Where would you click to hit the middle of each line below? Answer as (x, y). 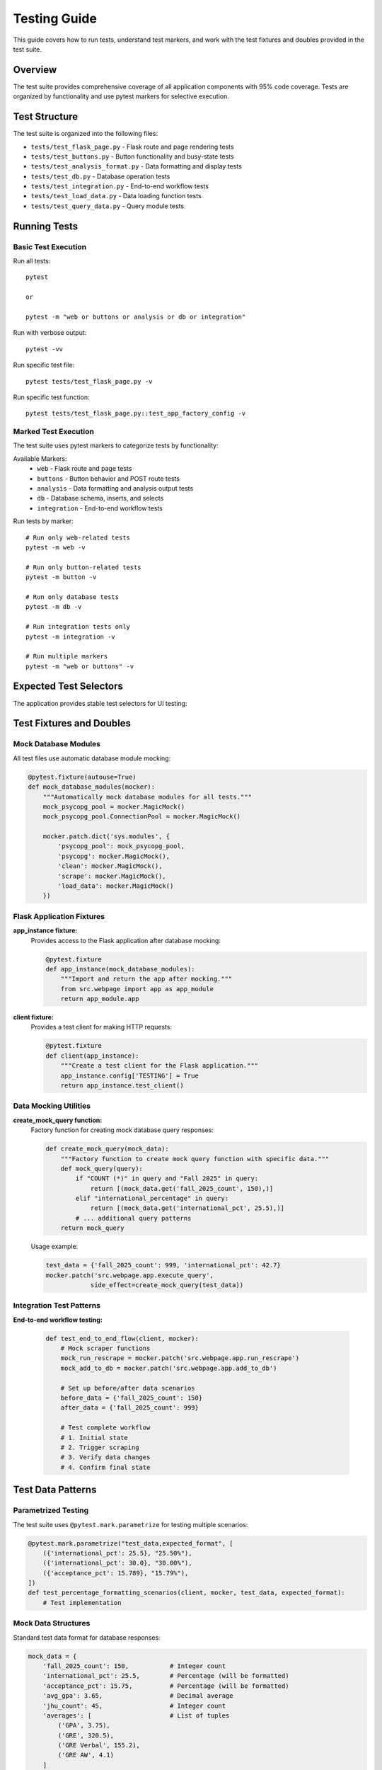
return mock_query (92, 1228)
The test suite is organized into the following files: (86, 134)
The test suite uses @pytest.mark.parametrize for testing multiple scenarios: (131, 1524)
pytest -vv (45, 349)
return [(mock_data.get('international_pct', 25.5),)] (187, 1208)
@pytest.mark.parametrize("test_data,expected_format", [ (131, 1543)
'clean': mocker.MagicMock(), (110, 866)
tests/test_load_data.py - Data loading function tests (116, 196)
